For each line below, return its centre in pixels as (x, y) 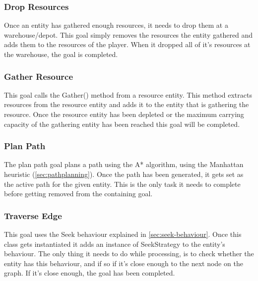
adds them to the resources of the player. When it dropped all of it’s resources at (127, 44)
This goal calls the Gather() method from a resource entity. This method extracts (128, 94)
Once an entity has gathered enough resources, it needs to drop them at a (116, 25)
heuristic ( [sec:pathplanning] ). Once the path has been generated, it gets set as (124, 174)
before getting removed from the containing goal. (78, 194)
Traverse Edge (33, 215)
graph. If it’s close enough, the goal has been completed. (90, 273)
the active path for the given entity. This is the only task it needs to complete (122, 184)
